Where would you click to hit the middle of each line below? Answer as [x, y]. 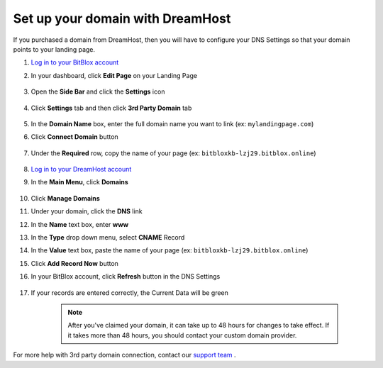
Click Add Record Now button [74, 263]
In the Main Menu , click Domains [80, 182]
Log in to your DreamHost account [81, 169]
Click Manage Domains [66, 198]
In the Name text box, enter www [80, 224]
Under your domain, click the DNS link [87, 211]
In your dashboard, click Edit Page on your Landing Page [114, 75]
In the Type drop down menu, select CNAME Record [108, 238]
